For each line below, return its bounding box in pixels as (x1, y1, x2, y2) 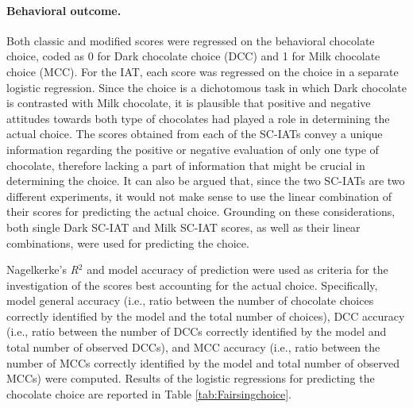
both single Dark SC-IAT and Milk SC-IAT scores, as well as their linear (6, 218, 361, 235)
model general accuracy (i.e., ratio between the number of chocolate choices (6, 292, 374, 309)
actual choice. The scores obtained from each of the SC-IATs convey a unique (6, 125, 383, 142)
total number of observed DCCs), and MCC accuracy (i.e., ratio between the (6, 339, 380, 356)
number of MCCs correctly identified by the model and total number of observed (6, 354, 400, 371)
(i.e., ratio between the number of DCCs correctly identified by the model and (6, 323, 387, 340)
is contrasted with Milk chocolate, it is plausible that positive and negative (6, 94, 371, 111)
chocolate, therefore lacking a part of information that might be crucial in (6, 156, 365, 173)
